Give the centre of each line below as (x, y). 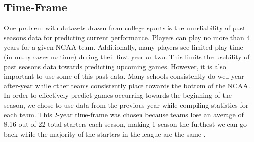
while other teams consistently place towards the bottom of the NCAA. (142, 85)
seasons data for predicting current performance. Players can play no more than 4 (127, 37)
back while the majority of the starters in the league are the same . (105, 133)
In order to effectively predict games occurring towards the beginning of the (118, 95)
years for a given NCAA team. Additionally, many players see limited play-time (124, 47)
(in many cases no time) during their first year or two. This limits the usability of (127, 56)
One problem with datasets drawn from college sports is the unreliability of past (125, 28)
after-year (18, 85)
